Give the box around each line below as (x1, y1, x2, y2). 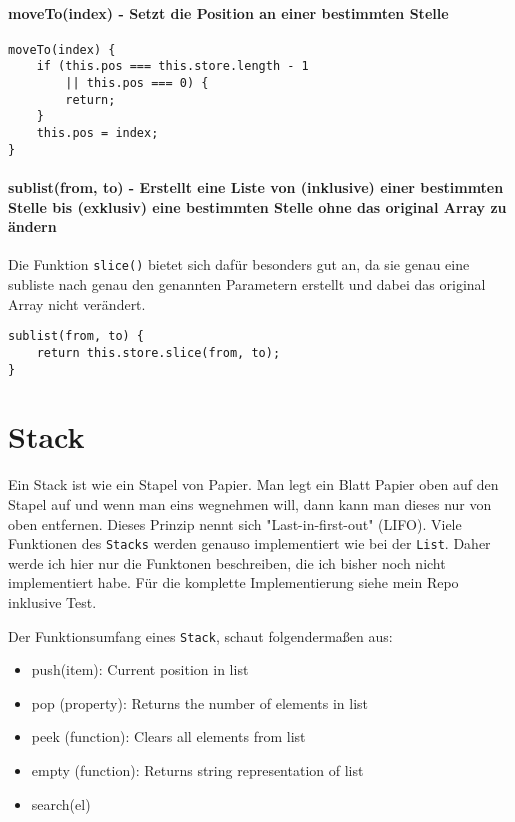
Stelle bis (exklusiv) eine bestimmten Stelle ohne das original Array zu (8, 196, 507, 217)
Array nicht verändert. (8, 293, 146, 314)
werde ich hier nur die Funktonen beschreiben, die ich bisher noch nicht (8, 552, 446, 573)
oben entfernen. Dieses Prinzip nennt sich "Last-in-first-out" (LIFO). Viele (8, 513, 462, 534)
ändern (8, 216, 57, 237)
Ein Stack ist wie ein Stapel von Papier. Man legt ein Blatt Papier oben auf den (8, 474, 499, 495)
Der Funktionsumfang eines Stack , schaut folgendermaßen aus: (8, 625, 393, 646)
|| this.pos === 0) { (65, 76, 209, 91)
